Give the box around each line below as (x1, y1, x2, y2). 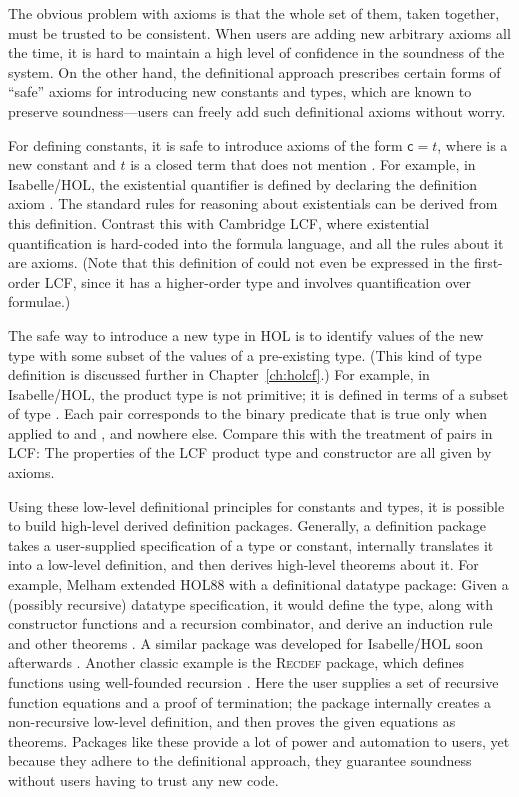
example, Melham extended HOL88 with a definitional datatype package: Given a (8, 574, 509, 595)
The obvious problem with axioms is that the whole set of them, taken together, (8, 3, 500, 23)
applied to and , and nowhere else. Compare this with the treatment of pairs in (8, 422, 493, 443)
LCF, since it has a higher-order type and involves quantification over (44, 271, 471, 292)
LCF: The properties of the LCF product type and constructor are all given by (8, 442, 492, 463)
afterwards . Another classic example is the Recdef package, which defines (8, 652, 465, 673)
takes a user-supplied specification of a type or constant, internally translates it (8, 534, 494, 555)
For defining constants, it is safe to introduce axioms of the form (8, 134, 403, 155)
